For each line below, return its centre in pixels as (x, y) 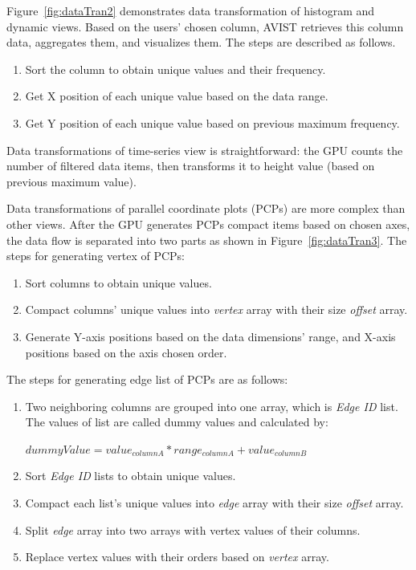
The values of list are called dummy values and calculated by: (177, 422)
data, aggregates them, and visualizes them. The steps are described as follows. (201, 42)
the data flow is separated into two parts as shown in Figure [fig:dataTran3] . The (207, 240)
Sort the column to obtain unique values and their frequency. (175, 69)
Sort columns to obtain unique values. (118, 282)
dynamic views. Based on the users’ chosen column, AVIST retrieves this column (205, 26)
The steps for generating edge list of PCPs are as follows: (147, 379)
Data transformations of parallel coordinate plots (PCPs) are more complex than (206, 208)
